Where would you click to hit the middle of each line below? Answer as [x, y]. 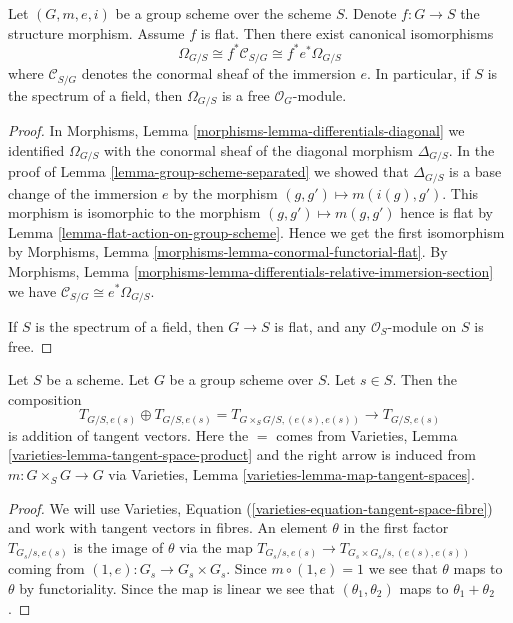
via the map [216, 546]
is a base [475, 171]
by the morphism [225, 192]
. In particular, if [418, 73]
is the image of [118, 546]
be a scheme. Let [98, 379]
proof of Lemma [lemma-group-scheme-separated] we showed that [208, 171]
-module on [422, 325]
